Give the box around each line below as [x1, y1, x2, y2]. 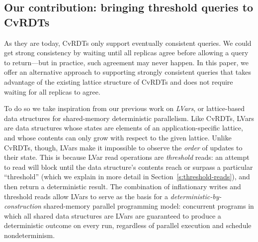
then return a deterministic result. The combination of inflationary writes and [4, 181, 241, 191]
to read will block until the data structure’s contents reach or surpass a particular [4, 161, 253, 172]
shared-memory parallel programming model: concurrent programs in [43, 201, 254, 211]
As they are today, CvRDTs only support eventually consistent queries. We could [4, 37, 252, 48]
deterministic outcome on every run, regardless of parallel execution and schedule [4, 220, 252, 231]
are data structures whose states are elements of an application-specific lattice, [4, 122, 243, 133]
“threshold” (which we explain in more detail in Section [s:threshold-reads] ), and [4, 171, 250, 182]
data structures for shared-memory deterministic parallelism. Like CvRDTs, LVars [4, 113, 254, 123]
